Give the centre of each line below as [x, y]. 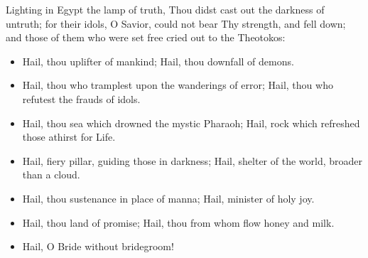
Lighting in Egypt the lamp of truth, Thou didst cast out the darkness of [165, 9]
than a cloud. [51, 174]
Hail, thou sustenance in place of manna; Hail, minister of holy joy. [168, 198]
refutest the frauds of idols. [81, 98]
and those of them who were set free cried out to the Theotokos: [146, 37]
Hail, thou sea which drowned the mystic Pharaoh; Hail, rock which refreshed [191, 123]
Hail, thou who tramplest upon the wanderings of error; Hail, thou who [178, 85]
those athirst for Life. [69, 137]
